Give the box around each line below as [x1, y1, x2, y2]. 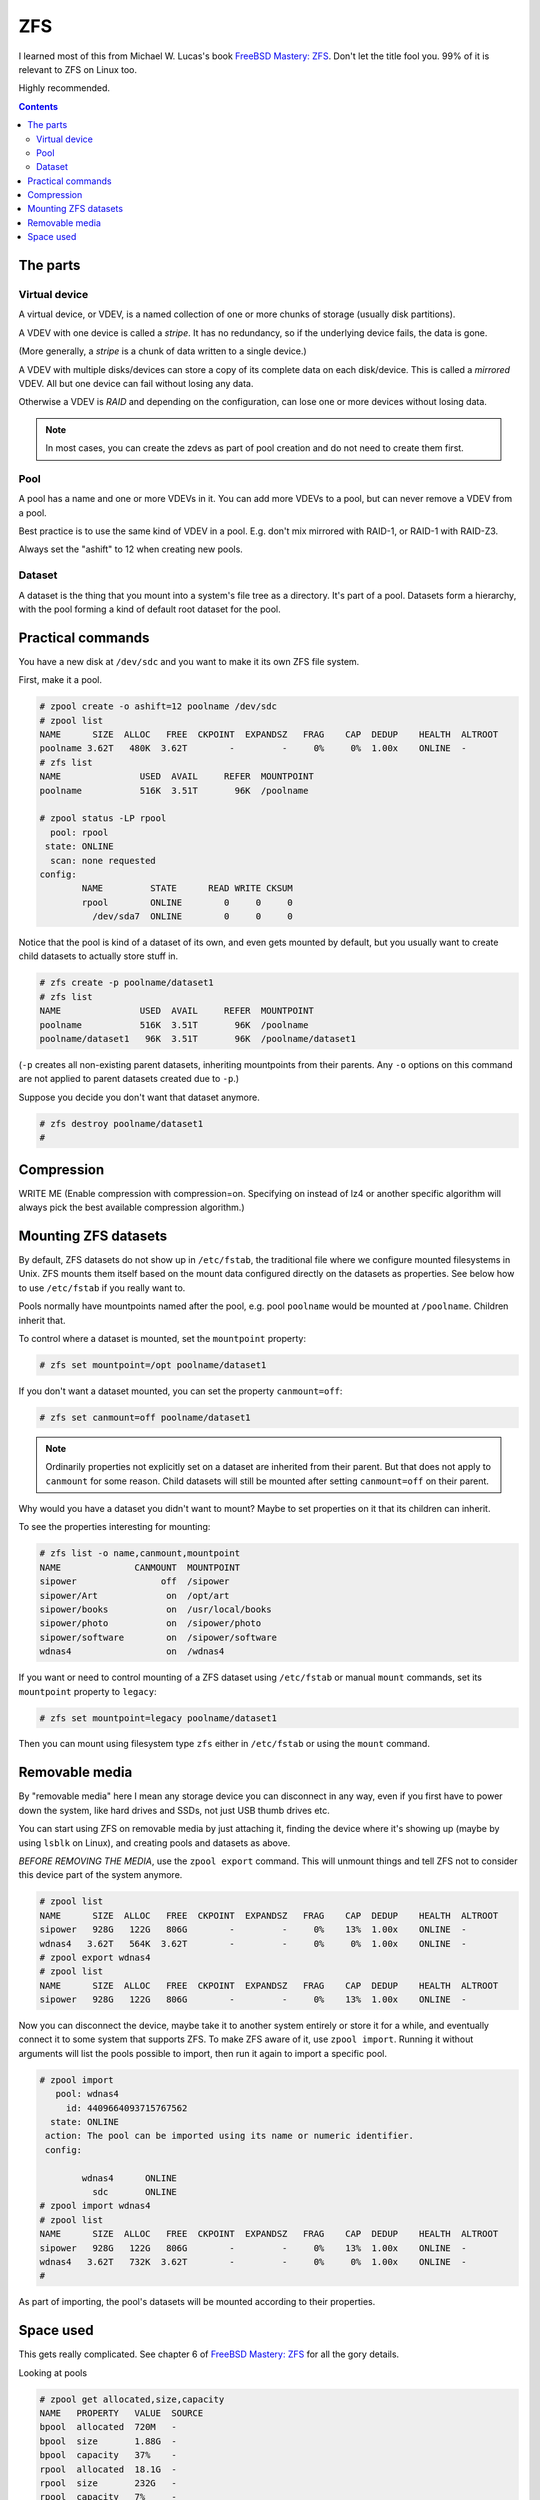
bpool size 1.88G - [39, 2435, 177, 2447]
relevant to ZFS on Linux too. [18, 63, 137, 75]
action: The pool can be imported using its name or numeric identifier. [45, 2130, 415, 2142]
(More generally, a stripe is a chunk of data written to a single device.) [18, 345, 307, 357]
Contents [18, 100, 59, 112]
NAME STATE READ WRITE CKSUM [81, 883, 294, 894]
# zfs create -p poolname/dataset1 [39, 977, 214, 989]
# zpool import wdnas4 [39, 2200, 151, 2212]
